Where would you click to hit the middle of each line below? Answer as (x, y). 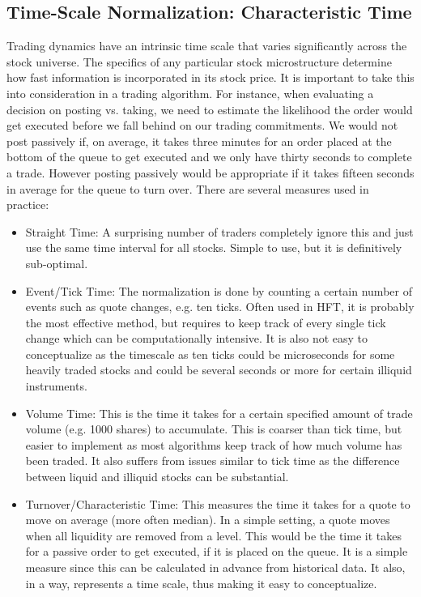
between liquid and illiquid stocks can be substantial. (157, 477)
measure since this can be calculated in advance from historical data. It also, (215, 567)
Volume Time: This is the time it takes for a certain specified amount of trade (219, 413)
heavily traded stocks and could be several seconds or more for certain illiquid (219, 370)
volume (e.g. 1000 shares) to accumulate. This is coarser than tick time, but (214, 429)
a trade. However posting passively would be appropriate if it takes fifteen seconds (210, 172)
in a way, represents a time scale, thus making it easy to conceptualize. (201, 583)
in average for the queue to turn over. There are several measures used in (188, 188)
